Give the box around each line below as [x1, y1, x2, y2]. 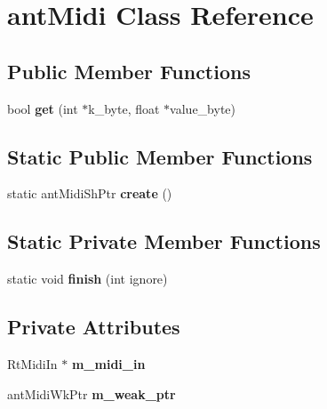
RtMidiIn [7, 354, 58, 373]
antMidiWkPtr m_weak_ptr [7, 384, 176, 403]
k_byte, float [88, 99, 160, 117]
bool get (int [7, 99, 78, 117]
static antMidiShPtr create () [7, 184, 172, 203]
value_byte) [170, 99, 236, 117]
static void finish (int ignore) [7, 269, 168, 288]
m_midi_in [71, 354, 146, 373]
